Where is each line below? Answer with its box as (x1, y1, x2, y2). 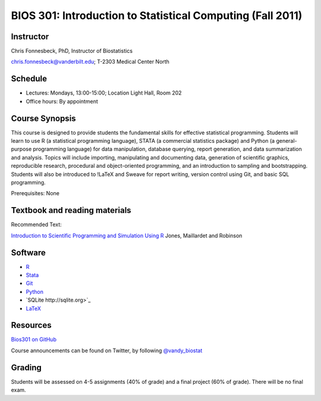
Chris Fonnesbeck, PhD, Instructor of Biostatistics (11, 48, 133, 55)
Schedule (11, 74, 48, 84)
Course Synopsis (11, 113, 77, 123)
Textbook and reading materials (11, 205, 131, 215)
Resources (11, 320, 52, 330)
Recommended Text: (11, 221, 62, 228)
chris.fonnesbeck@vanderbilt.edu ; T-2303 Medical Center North (11, 58, 169, 65)
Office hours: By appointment (26, 98, 98, 105)
